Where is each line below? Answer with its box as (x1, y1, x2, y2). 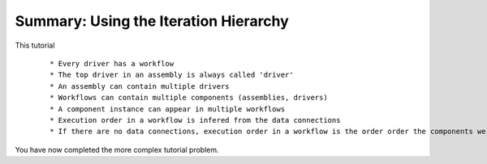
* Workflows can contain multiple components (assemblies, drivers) (50, 93, 328, 103)
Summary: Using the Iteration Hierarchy (15, 12, 290, 30)
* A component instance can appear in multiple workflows (50, 104, 286, 113)
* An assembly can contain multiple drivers (50, 82, 231, 90)
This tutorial (15, 40, 55, 50)
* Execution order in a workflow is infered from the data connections (50, 116, 341, 124)
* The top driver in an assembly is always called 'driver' (50, 70, 294, 80)
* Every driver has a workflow (50, 59, 175, 68)
